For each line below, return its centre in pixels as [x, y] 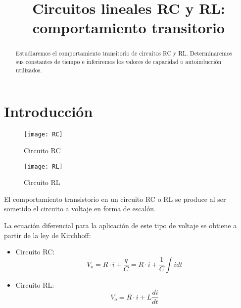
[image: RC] [43, 135]
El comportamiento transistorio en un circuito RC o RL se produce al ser [115, 199]
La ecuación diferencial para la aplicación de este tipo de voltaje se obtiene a [120, 225]
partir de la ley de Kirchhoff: [48, 235]
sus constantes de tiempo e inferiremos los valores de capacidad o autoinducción [119, 62]
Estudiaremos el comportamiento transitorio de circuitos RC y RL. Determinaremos [124, 53]
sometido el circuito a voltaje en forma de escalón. [80, 209]
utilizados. [29, 70]
